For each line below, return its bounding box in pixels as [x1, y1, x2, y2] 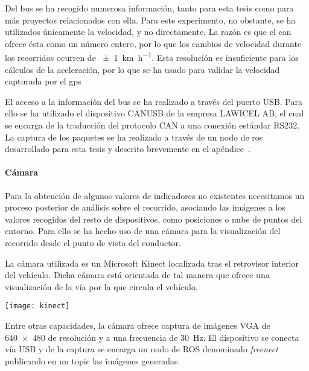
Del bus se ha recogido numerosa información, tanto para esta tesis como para [5, 2, 294, 14]
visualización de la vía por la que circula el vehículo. [5, 280, 198, 293]
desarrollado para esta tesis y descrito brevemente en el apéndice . [5, 142, 250, 155]
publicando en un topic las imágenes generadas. [5, 354, 180, 367]
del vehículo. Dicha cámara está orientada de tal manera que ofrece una [5, 268, 270, 281]
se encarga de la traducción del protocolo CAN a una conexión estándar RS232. [5, 119, 300, 131]
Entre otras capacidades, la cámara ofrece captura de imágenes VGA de [5, 319, 270, 331]
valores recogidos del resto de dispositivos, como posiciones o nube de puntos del [5, 212, 302, 225]
